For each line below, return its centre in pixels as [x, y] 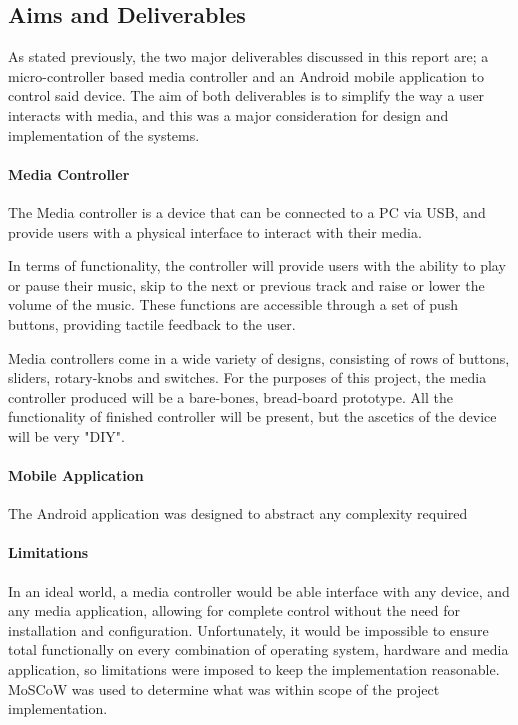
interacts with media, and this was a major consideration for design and [228, 114]
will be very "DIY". [66, 435]
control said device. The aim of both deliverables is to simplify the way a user [246, 95]
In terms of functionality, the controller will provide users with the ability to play [257, 265]
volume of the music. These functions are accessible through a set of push [233, 304]
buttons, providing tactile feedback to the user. [152, 323]
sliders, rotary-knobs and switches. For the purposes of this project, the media [247, 377]
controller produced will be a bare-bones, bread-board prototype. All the [230, 396]
